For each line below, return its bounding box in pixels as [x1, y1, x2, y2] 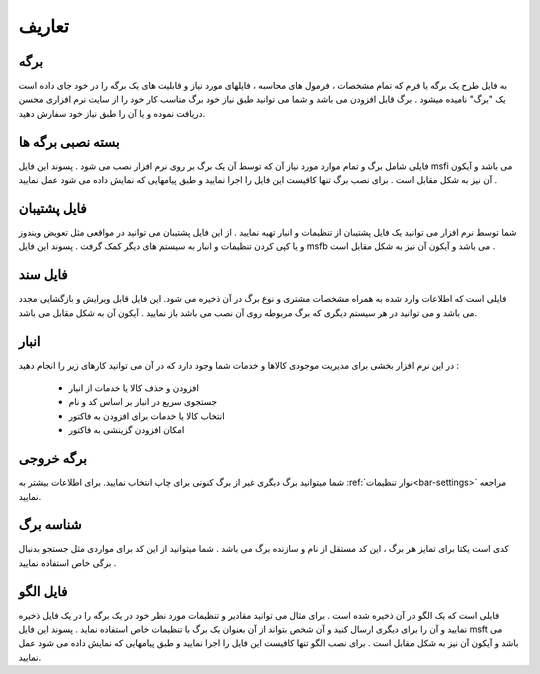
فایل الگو [18, 583, 68, 600]
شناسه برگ [18, 516, 82, 534]
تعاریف [18, 15, 70, 37]
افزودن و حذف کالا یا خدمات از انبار [68, 382, 200, 394]
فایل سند [18, 266, 69, 284]
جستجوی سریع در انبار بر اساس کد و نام [68, 396, 218, 408]
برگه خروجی [18, 450, 87, 467]
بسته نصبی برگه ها [18, 133, 120, 150]
